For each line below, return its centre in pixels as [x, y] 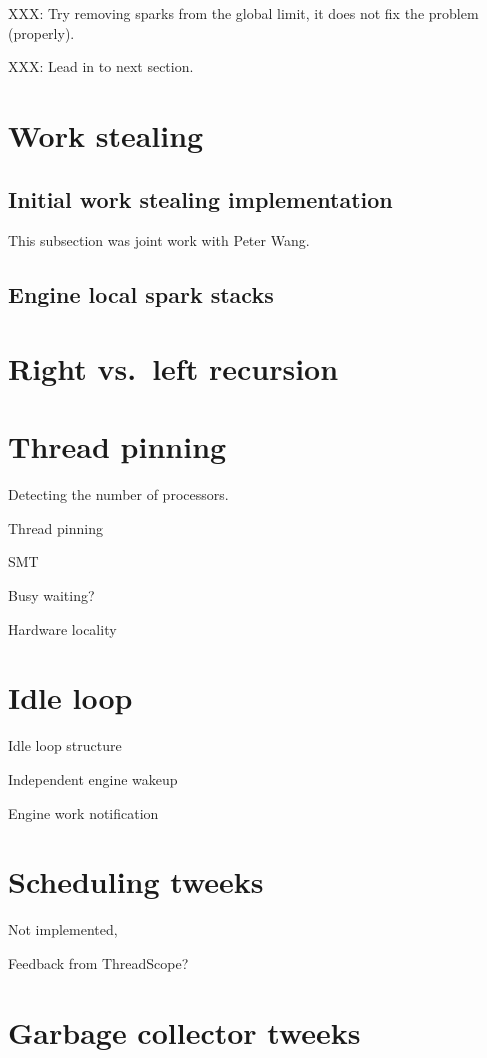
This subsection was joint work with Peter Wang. [159, 240]
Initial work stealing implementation [200, 198]
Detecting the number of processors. [118, 494]
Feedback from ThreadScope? [98, 962]
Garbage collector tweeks [184, 1031]
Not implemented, [63, 929]
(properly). [41, 32]
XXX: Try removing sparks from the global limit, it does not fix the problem [243, 13]
